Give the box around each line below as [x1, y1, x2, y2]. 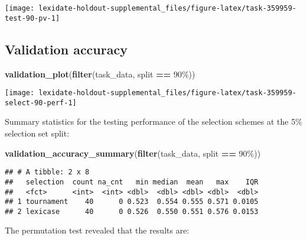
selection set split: [5, 127, 70, 140]
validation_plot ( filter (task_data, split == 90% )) [5, 67, 195, 80]
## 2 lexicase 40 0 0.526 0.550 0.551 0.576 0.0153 [5, 207, 259, 216]
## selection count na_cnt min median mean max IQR [5, 177, 259, 186]
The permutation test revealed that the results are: [5, 224, 190, 236]
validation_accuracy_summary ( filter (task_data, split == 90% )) [5, 147, 261, 159]
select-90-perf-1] [5, 98, 77, 107]
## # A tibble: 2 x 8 [5, 168, 90, 177]
